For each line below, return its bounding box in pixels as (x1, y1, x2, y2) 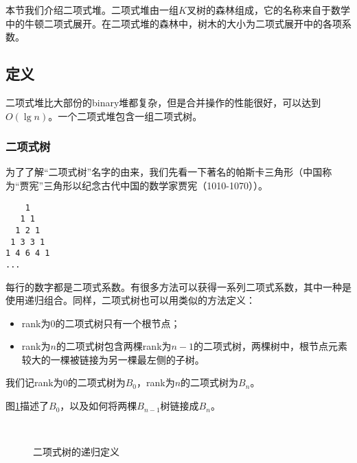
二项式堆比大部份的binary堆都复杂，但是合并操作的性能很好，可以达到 (5, 95, 321, 109)
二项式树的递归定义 (33, 444, 119, 459)
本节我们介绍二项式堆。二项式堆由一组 (5, 3, 178, 16)
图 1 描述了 (5, 399, 49, 413)
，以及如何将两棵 (60, 399, 137, 413)
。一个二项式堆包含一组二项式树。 (48, 108, 203, 123)
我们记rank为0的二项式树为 (5, 375, 126, 390)
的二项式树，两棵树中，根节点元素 (194, 339, 348, 353)
